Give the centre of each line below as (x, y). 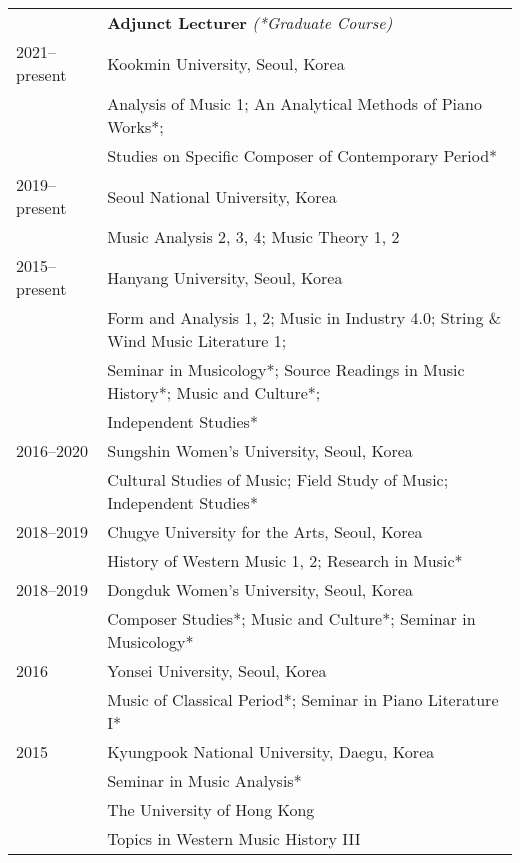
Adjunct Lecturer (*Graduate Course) (250, 22)
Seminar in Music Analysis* (204, 780)
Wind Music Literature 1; (197, 340)
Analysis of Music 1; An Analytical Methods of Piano (294, 103)
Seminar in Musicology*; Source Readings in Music (286, 369)
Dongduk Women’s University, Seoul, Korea (260, 589)
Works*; (135, 126)
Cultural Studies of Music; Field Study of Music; (278, 479)
